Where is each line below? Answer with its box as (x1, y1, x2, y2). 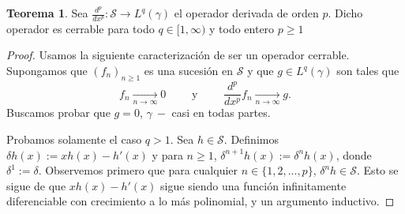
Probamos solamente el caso (6, 130, 142, 147)
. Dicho (328, 5, 363, 21)
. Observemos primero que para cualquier (38, 162, 238, 178)
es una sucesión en (144, 62, 234, 79)
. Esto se (357, 162, 399, 178)
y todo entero (208, 20, 275, 36)
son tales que (336, 62, 399, 79)
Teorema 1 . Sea (6, 5, 88, 21)
